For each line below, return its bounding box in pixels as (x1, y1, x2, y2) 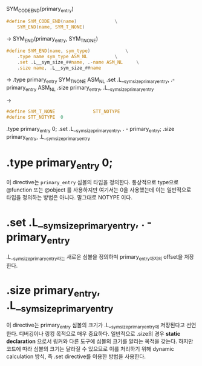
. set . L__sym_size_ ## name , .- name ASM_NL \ (17, 59, 139, 65)
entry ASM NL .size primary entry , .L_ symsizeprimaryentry (25, 84, 154, 93)
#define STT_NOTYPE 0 (6, 115, 64, 121)
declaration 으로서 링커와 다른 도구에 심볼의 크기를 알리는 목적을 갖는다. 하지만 (6, 338, 194, 345)
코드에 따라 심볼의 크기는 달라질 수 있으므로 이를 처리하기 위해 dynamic (6, 345, 174, 353)
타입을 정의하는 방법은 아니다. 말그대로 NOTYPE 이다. (6, 194, 133, 201)
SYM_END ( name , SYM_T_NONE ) (17, 24, 85, 30)
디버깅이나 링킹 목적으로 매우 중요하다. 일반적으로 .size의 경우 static (19, 330, 181, 338)
